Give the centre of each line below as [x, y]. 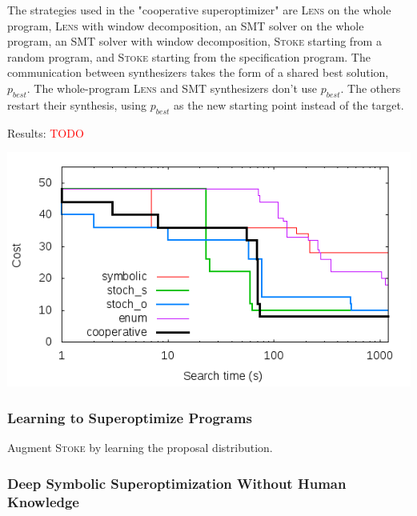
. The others [371, 88]
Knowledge [43, 501]
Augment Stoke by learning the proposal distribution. [140, 448]
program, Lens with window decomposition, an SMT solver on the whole [186, 25]
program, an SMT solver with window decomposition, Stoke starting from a [194, 41]
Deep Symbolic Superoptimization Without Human [177, 483]
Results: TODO [46, 132]
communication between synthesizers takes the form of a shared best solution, [198, 72]
